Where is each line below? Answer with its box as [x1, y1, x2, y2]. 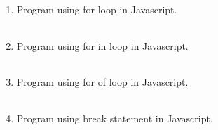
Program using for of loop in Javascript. [16, 74, 189, 89]
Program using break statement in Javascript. [16, 110, 213, 125]
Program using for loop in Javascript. [16, 2, 177, 16]
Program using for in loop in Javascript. [16, 38, 189, 53]
